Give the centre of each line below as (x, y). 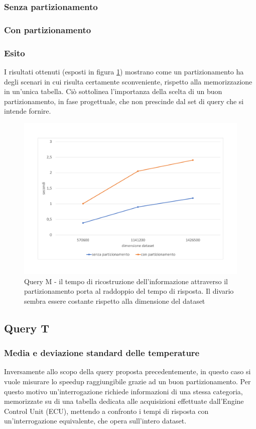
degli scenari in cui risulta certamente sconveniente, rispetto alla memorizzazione (128, 81)
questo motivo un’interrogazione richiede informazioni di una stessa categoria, (123, 391)
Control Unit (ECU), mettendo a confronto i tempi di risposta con (106, 411)
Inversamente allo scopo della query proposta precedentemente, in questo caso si (127, 371)
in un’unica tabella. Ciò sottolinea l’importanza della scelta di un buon (113, 91)
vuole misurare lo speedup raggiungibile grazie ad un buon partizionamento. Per (127, 381)
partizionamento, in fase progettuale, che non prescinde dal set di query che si (124, 101)
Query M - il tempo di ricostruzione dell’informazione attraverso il (126, 281)
